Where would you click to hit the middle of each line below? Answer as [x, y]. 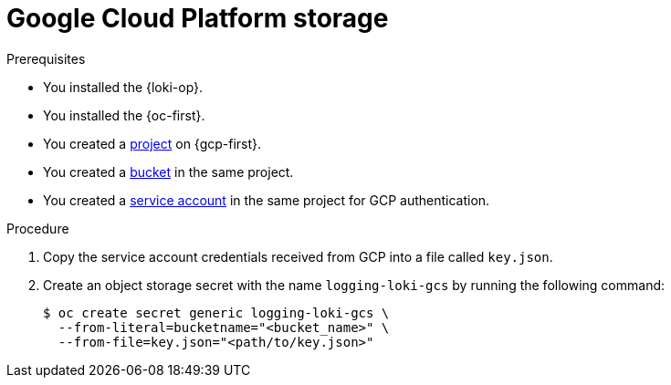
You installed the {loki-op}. [123, 87]
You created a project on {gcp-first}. [152, 143]
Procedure [38, 228]
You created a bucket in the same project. [168, 172]
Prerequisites [46, 58]
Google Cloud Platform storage [198, 18]
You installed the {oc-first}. [124, 115]
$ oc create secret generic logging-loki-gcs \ [216, 312]
